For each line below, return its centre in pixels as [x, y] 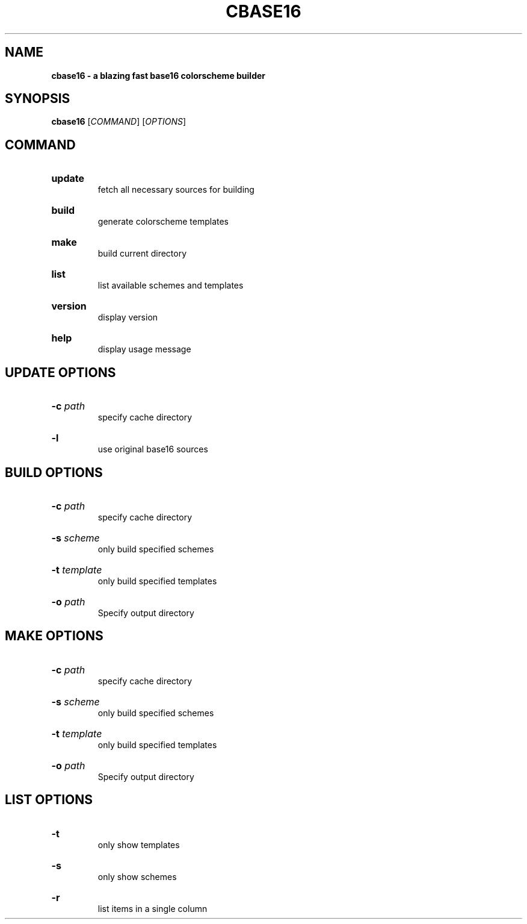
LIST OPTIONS [49, 800]
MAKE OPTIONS [54, 636]
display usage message [144, 349]
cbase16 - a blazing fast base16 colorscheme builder [159, 75]
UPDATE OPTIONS [60, 372]
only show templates [139, 844]
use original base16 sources [153, 449]
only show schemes [137, 876]
